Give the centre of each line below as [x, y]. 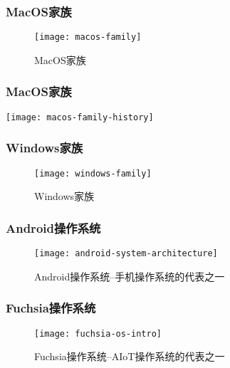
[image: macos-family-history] [80, 117]
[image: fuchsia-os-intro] [98, 333]
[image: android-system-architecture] [126, 254]
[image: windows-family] [93, 173]
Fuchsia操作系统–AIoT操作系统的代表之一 [130, 356]
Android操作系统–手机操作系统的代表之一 [130, 276]
